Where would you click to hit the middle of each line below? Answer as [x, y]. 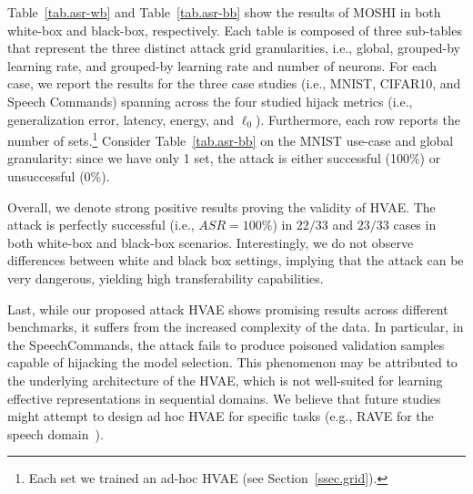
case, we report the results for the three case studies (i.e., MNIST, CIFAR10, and [234, 83]
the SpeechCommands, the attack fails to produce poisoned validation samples [226, 344]
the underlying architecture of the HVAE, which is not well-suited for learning [225, 380]
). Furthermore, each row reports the [358, 119]
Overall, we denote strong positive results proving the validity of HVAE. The [221, 206]
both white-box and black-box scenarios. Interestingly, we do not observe [211, 242]
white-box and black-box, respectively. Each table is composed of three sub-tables [235, 30]
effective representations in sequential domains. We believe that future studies [224, 398]
